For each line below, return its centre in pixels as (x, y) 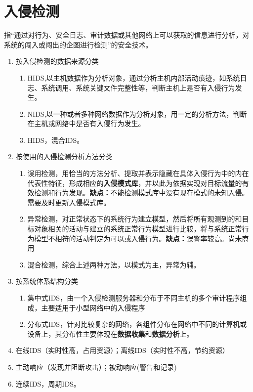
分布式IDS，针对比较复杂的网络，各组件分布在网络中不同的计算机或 (137, 324)
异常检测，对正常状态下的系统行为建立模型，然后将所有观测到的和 (135, 219)
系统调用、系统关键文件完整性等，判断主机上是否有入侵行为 (138, 87)
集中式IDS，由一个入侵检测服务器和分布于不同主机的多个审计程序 (134, 298)
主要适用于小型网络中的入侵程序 (93, 307)
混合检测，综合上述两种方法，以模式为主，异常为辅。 (114, 264)
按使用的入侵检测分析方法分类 (64, 156)
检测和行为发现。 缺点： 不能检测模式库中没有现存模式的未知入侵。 (142, 193)
